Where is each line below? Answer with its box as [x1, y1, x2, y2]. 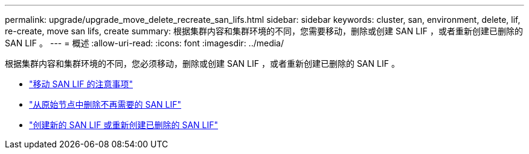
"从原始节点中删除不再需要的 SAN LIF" [29, 99, 182, 109]
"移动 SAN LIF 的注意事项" [29, 79, 133, 89]
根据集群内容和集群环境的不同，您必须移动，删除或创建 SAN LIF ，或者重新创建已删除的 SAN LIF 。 [5, 58, 400, 69]
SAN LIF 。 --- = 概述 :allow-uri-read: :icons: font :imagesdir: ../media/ [5, 38, 284, 48]
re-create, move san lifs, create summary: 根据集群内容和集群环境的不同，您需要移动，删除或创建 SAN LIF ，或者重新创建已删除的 [5, 26, 524, 36]
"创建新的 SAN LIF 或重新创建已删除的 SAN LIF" [29, 120, 218, 130]
